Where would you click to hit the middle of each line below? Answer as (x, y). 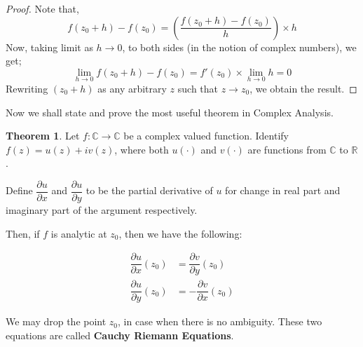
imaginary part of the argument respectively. (102, 210)
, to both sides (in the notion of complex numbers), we (239, 47)
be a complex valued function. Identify (206, 136)
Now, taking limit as (49, 47)
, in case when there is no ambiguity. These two (220, 321)
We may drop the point (56, 321)
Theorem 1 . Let (43, 136)
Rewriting (27, 88)
